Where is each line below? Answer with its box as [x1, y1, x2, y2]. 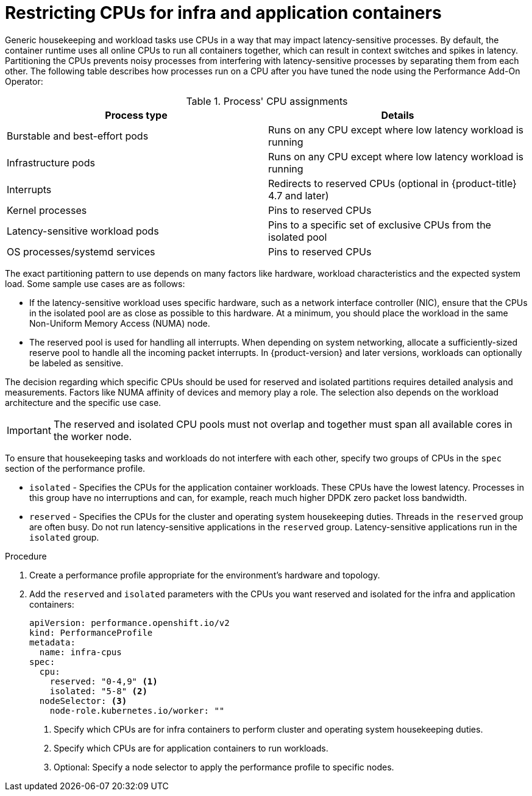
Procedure [5, 550, 47, 561]
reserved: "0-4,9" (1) [49, 676, 158, 686]
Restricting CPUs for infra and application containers [5, 2, 442, 23]
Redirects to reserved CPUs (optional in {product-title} [268, 177, 517, 190]
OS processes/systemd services [7, 245, 155, 258]
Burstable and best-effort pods [7, 129, 149, 142]
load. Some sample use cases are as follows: [5, 278, 185, 289]
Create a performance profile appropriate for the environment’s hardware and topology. [29, 569, 380, 580]
